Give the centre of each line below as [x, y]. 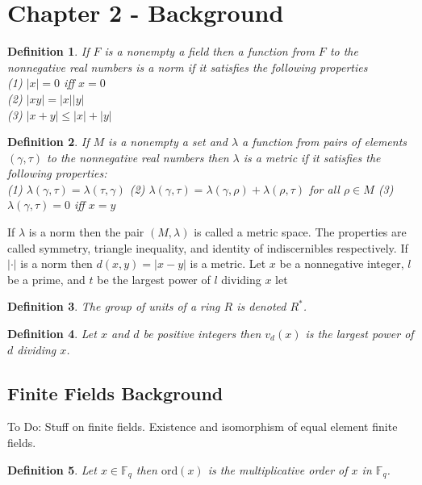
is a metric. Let [228, 263]
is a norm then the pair [86, 232]
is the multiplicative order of [278, 469]
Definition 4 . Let [52, 334]
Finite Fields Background [115, 393]
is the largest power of [359, 334]
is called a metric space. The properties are [300, 232]
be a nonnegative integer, [342, 263]
